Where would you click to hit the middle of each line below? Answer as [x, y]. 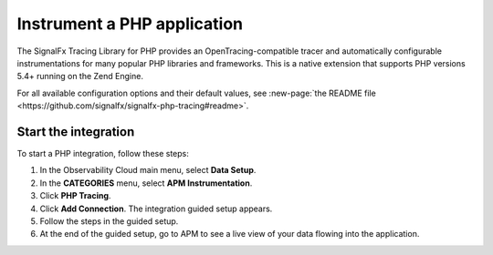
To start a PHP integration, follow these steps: [103, 154]
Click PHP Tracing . [75, 196]
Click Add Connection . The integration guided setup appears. [156, 209]
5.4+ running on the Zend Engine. [80, 76]
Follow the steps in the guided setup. [109, 221]
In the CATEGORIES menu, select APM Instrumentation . [146, 183]
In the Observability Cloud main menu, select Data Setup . [148, 170]
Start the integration [76, 132]
